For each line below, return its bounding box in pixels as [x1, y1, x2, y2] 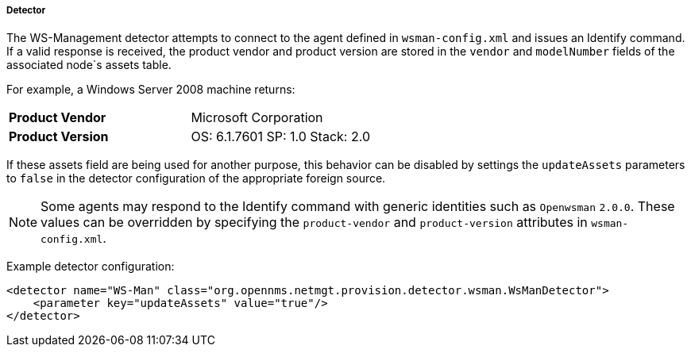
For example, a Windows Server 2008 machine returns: [6, 82, 295, 97]
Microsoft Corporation [191, 109, 323, 126]
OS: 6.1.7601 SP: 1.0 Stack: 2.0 [191, 129, 370, 145]
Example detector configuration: [6, 259, 175, 274]
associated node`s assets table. [6, 58, 172, 72]
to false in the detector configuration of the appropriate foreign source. [6, 171, 386, 186]
